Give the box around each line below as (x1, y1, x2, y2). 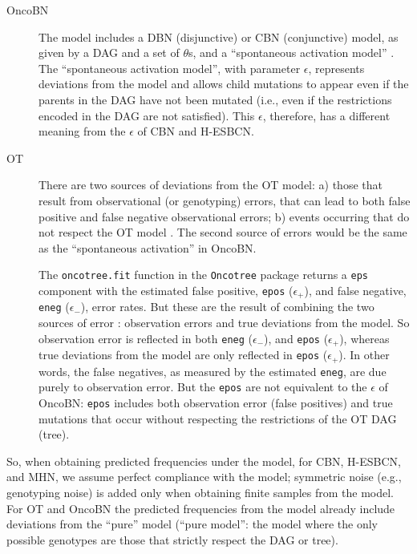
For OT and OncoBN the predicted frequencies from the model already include (6, 499, 395, 516)
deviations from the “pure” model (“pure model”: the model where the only (6, 516, 379, 532)
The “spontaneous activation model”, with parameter (38, 59, 301, 76)
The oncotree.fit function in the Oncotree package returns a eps (38, 266, 369, 283)
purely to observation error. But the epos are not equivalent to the (38, 378, 367, 395)
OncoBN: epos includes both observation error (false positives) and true (38, 394, 393, 410)
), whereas (339, 330, 390, 346)
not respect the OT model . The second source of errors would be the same (38, 224, 407, 241)
